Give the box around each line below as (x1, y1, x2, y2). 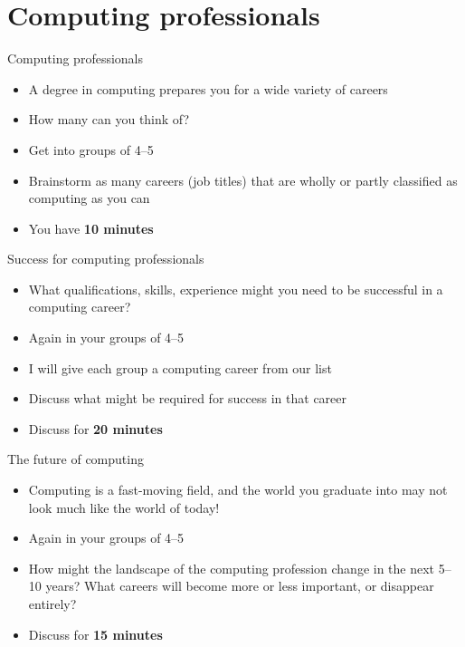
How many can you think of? (28, 110, 190, 129)
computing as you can (28, 188, 150, 208)
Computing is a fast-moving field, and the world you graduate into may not (28, 480, 448, 499)
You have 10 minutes (28, 218, 154, 237)
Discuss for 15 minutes (28, 624, 163, 643)
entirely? (28, 594, 77, 613)
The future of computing (7, 449, 144, 468)
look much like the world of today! (28, 497, 220, 517)
